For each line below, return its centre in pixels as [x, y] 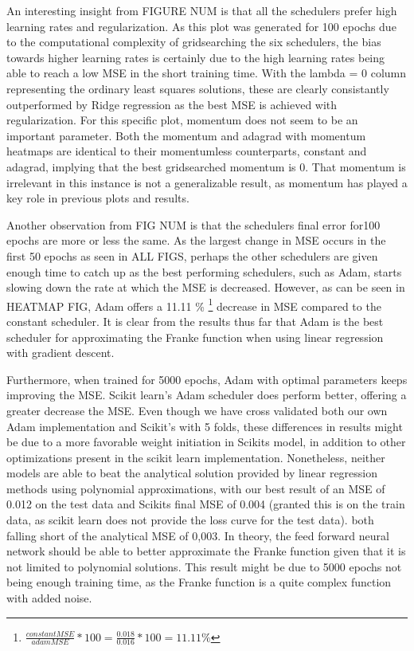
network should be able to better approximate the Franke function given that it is [206, 551]
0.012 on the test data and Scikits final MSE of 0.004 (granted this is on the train [206, 504]
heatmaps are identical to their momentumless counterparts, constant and [187, 151]
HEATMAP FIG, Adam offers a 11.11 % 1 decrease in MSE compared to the [194, 304]
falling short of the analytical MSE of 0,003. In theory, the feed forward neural [198, 535]
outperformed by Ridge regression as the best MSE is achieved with [172, 104]
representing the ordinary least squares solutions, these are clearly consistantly [198, 88]
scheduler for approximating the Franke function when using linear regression [195, 337]
